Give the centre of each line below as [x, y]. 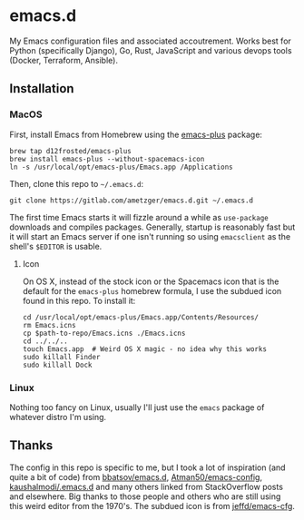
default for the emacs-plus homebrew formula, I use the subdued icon [152, 290]
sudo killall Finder [61, 357]
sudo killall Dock [57, 365]
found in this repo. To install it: [79, 300]
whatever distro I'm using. [58, 417]
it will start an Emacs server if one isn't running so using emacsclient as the [150, 236]
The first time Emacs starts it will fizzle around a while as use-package [139, 217]
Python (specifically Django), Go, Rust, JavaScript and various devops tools [151, 50]
